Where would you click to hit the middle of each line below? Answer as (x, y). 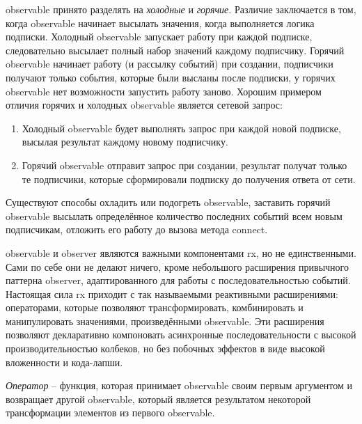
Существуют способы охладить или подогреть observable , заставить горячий (168, 202)
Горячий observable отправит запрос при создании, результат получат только (184, 165)
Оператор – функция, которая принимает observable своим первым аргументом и (179, 385)
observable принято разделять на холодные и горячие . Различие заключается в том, (181, 9)
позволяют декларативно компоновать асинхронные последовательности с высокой (181, 335)
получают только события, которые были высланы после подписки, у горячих (171, 77)
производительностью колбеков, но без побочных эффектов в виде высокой (165, 348)
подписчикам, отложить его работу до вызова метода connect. (137, 229)
